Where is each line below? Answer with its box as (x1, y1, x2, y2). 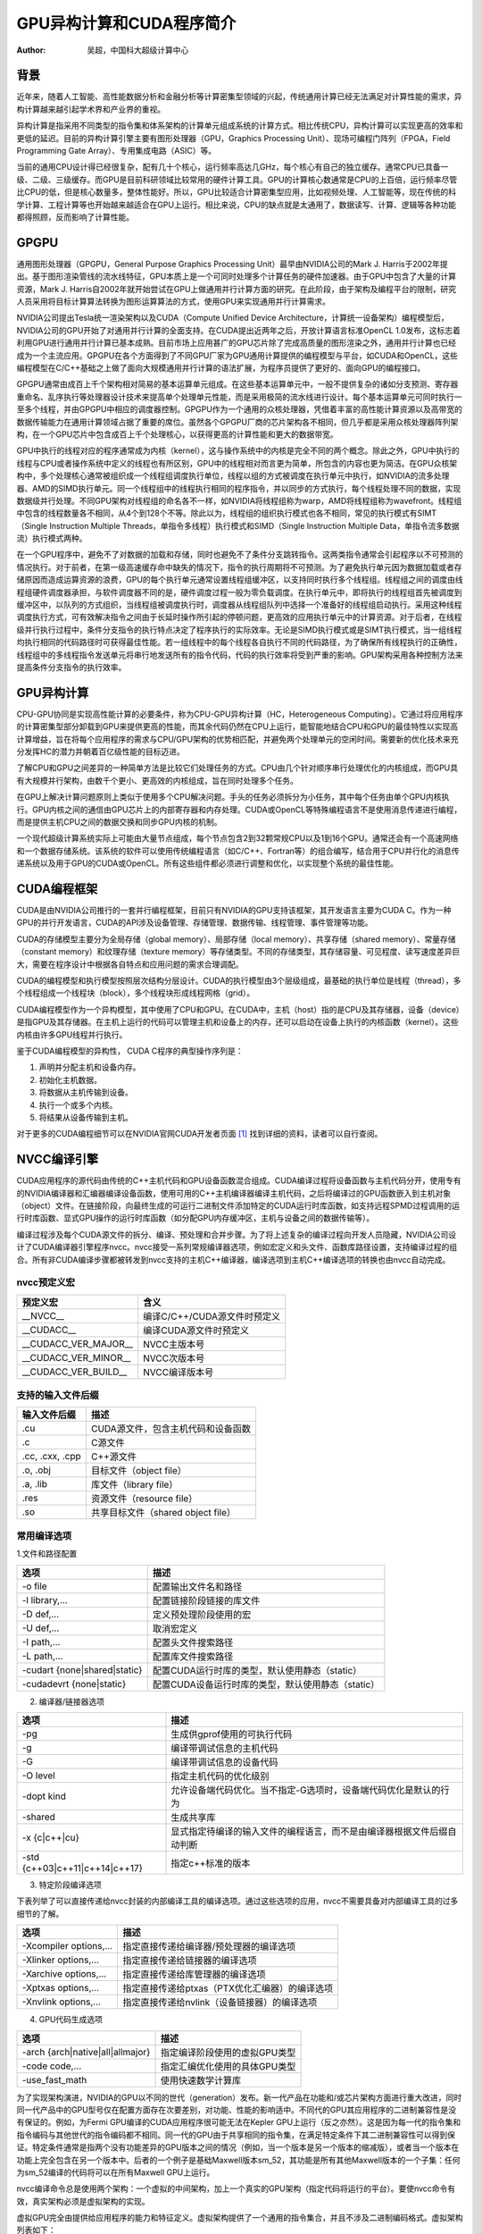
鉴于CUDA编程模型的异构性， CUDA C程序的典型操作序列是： (16, 1046, 244, 1056)
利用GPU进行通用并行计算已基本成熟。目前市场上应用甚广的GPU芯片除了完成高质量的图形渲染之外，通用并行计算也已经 (16, 338, 457, 349)
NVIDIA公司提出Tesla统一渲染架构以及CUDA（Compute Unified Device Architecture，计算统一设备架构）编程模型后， (16, 313, 450, 323)
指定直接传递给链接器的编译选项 (122, 1954, 258, 1967)
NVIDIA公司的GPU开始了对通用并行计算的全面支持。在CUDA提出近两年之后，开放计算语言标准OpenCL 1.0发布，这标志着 (16, 324, 461, 335)
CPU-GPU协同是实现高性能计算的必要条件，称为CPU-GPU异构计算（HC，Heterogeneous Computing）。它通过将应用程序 (16, 709, 463, 719)
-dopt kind (21, 1790, 66, 1802)
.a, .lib (21, 1478, 48, 1491)
